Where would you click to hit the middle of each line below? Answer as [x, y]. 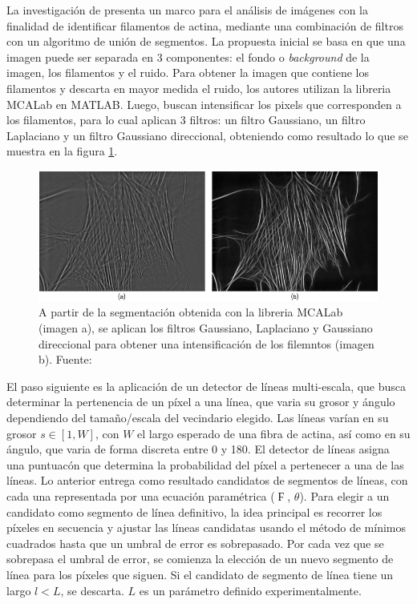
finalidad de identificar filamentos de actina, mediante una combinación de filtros [205, 25]
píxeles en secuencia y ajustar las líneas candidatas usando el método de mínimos [206, 527]
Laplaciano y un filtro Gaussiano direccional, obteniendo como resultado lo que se [207, 135]
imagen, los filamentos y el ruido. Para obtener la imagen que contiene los [188, 72]
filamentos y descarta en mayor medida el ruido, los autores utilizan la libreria [199, 88]
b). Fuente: [65, 359]
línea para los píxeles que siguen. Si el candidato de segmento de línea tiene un [200, 574]
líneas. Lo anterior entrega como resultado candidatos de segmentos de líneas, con [207, 480]
